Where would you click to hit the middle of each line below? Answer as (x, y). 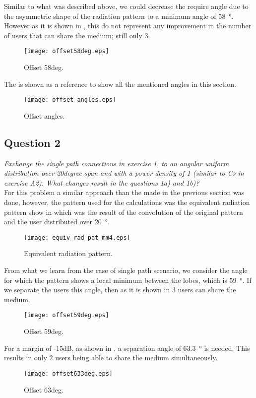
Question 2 (32, 142)
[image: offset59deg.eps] (66, 315)
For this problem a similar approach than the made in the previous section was (124, 192)
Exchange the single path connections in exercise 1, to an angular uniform (117, 163)
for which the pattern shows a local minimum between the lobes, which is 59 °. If (128, 280)
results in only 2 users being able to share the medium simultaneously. (111, 358)
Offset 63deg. (44, 389)
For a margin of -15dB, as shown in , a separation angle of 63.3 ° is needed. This (127, 348)
